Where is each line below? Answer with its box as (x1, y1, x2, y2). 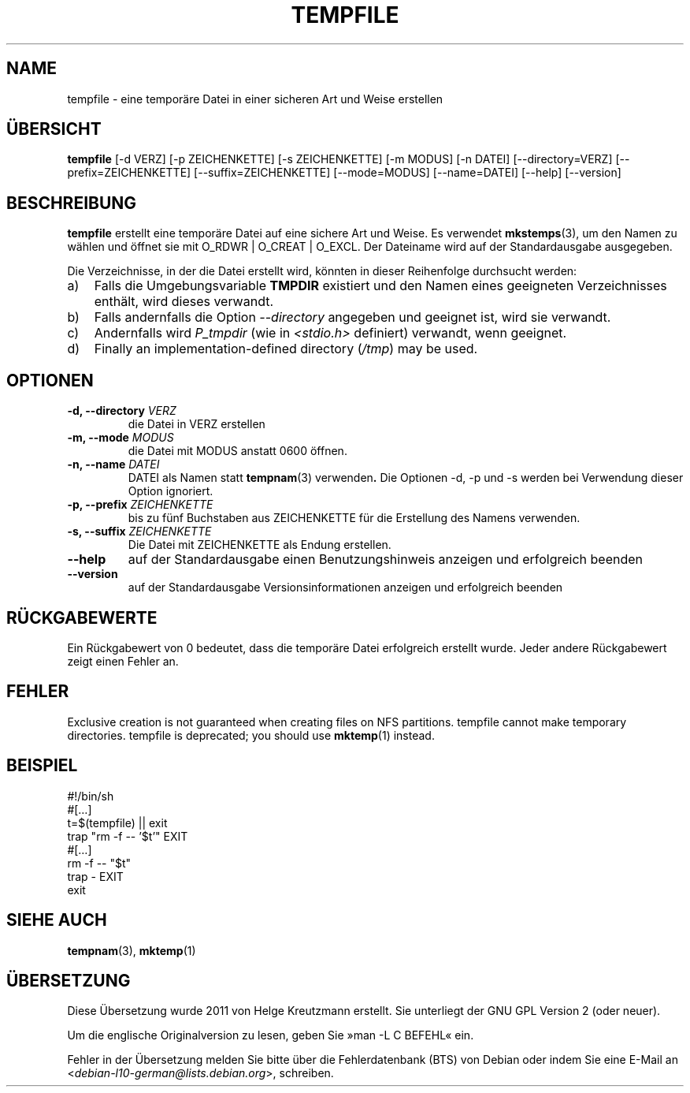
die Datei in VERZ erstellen (128, 417, 265, 431)
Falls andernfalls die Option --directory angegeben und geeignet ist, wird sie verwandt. (94, 309, 611, 326)
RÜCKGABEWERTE (6, 607, 158, 628)
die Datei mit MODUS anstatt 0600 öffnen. (128, 444, 347, 458)
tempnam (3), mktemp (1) (67, 943, 196, 957)
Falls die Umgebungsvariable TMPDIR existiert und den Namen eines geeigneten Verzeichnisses (94, 278, 667, 294)
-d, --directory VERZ (67, 404, 176, 418)
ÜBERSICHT (6, 119, 102, 140)
